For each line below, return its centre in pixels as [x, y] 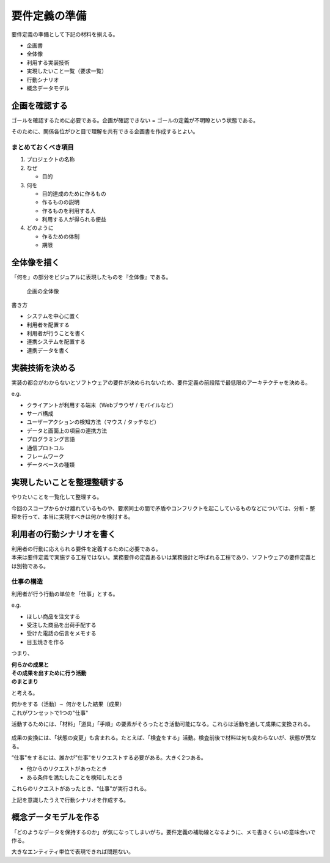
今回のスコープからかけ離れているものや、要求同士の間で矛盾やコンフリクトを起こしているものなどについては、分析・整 [163, 508]
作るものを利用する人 [69, 210]
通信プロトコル [45, 448]
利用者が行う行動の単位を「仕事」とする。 [65, 594]
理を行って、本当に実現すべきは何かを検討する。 [72, 516]
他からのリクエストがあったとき [67, 769]
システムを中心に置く [53, 316]
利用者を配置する [48, 325]
